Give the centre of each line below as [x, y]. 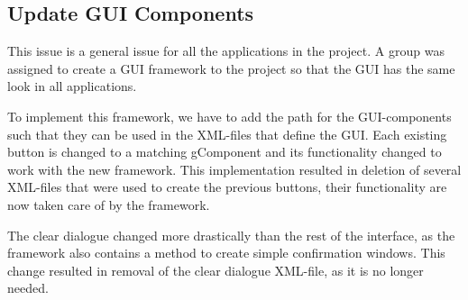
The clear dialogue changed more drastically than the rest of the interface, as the [231, 235]
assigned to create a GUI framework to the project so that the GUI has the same [231, 68]
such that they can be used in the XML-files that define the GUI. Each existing [227, 134]
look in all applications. [72, 86]
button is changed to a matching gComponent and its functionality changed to [225, 152]
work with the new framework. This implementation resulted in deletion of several [234, 169]
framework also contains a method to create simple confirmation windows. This [226, 253]
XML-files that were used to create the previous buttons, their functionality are [227, 187]
